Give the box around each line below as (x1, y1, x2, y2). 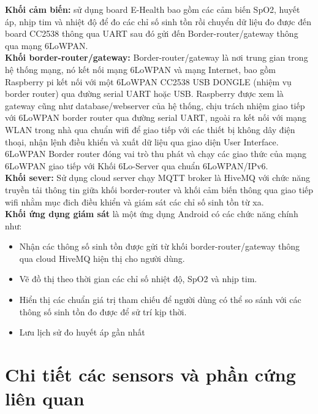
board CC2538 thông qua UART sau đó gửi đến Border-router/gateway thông (5, 27, 298, 40)
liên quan (5, 386, 85, 411)
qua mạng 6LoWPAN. (5, 39, 88, 52)
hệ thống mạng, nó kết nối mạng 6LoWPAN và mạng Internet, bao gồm (5, 63, 276, 75)
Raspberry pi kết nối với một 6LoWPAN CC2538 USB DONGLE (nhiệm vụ (5, 75, 292, 88)
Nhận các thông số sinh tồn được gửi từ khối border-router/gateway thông (19, 240, 300, 253)
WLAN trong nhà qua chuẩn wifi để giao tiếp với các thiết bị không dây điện (5, 123, 295, 136)
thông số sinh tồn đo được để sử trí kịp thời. (19, 305, 187, 318)
